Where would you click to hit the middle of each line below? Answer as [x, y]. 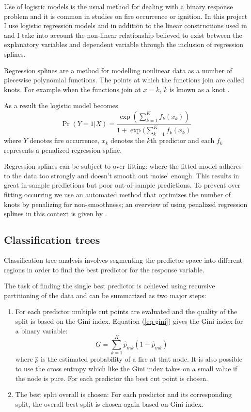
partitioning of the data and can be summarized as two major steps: [105, 295]
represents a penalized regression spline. [63, 150]
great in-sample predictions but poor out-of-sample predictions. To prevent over [122, 185]
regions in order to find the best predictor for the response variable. [104, 269]
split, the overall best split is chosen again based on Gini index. [109, 404]
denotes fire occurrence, [64, 140]
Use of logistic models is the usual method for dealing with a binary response [118, 6]
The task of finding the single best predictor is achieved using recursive [110, 286]
